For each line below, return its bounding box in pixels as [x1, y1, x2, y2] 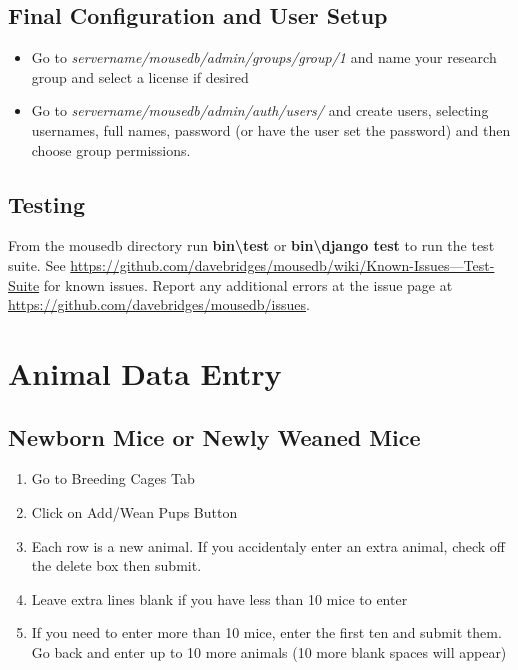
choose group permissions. [31, 139, 191, 160]
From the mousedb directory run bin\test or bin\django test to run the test [8, 235, 495, 256]
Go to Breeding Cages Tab [31, 468, 195, 489]
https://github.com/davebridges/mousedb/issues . [8, 294, 310, 315]
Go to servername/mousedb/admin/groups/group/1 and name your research [31, 47, 497, 68]
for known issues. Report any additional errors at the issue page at [43, 274, 453, 295]
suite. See [8, 254, 66, 275]
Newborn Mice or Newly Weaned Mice [8, 421, 421, 452]
